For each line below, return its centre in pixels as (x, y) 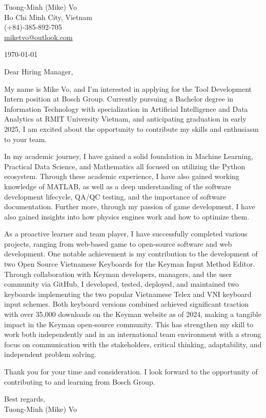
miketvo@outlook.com (38, 37)
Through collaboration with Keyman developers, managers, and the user (118, 274)
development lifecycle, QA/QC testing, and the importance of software (115, 196)
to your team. (26, 139)
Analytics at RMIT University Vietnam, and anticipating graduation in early (125, 119)
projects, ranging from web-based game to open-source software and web (118, 243)
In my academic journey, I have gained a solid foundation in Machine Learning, (129, 156)
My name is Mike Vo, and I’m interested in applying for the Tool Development (128, 88)
